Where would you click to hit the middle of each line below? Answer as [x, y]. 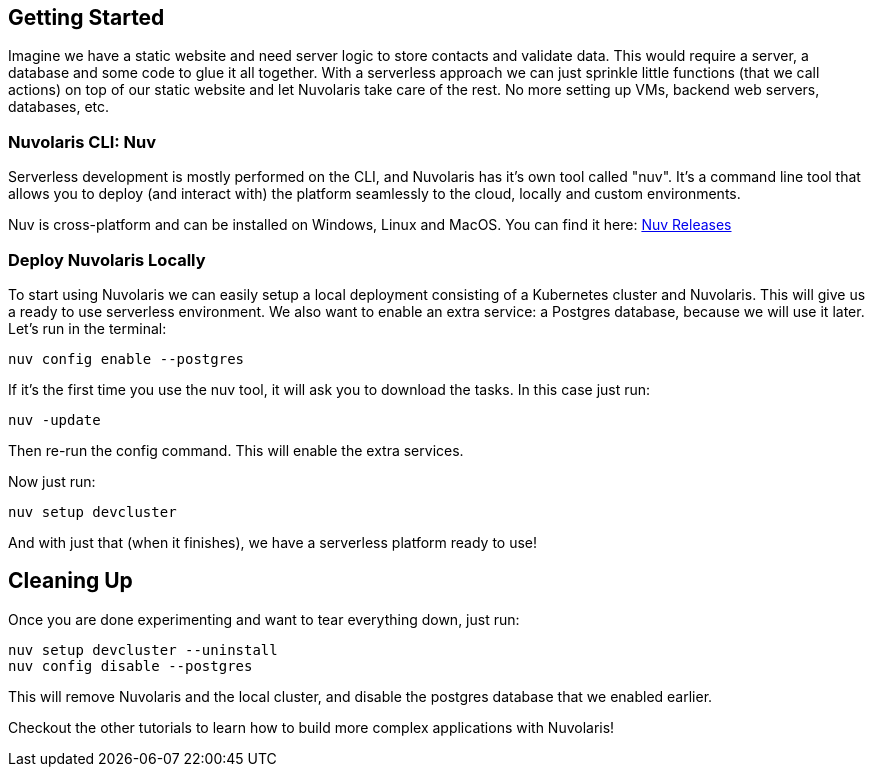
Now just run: [52, 481]
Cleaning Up [70, 581]
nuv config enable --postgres [126, 358]
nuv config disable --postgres [130, 665]
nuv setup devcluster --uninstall [143, 649]
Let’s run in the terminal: [87, 328]
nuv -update [54, 419]
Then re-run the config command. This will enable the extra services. [236, 450]
